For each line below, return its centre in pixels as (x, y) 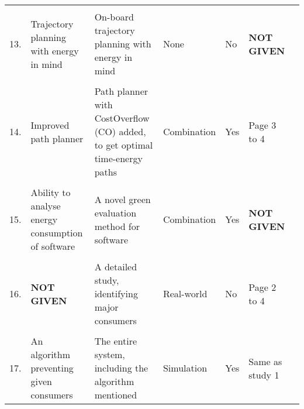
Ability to (51, 192)
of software (53, 246)
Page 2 (262, 287)
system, (110, 354)
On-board (114, 17)
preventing (52, 368)
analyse (46, 206)
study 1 (264, 374)
